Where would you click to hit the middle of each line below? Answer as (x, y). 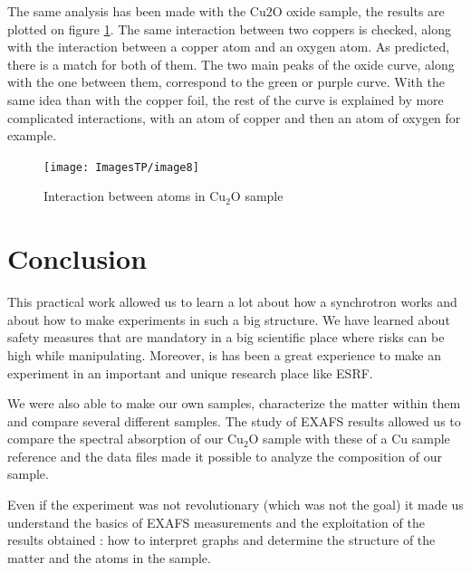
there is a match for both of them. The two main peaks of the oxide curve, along (231, 64)
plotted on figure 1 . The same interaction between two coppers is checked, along (229, 29)
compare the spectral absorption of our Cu (125, 439)
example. (32, 135)
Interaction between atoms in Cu (135, 196)
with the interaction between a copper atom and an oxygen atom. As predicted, (229, 47)
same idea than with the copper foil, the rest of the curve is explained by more (226, 99)
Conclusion (77, 258)
